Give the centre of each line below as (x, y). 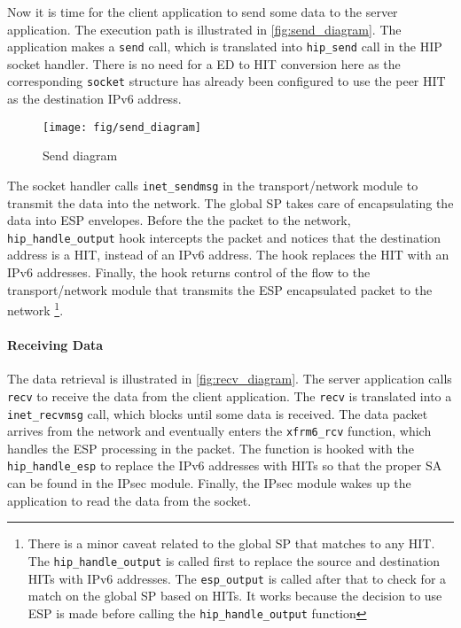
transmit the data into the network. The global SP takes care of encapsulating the (230, 202)
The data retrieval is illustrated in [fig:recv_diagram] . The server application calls (230, 379)
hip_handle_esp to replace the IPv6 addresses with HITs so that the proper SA (225, 465)
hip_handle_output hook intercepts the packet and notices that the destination (224, 237)
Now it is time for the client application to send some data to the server (203, 12)
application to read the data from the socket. (129, 500)
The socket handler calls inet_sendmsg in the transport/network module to (213, 185)
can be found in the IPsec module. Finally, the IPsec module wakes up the (209, 483)
